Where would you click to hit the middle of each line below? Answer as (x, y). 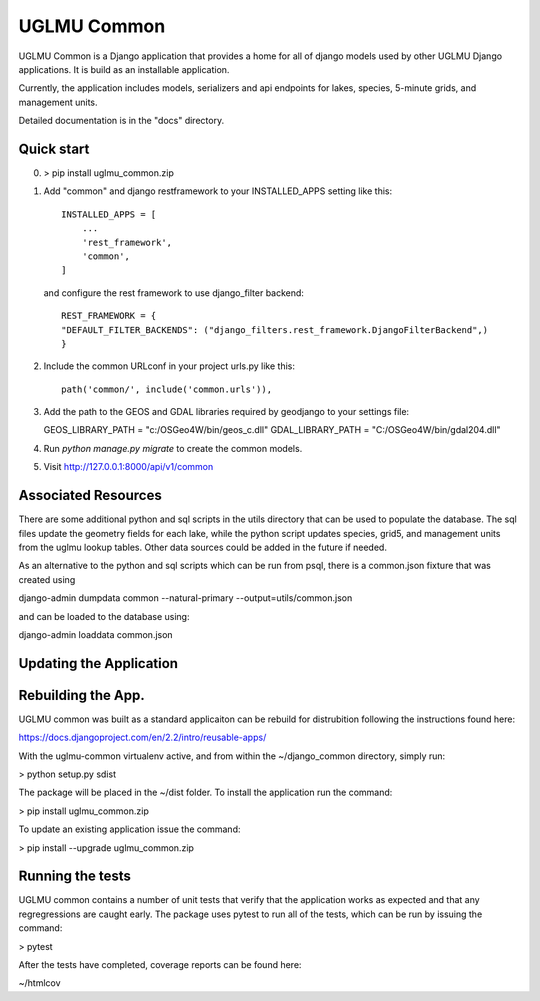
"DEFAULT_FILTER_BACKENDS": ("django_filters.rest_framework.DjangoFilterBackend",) (275, 329)
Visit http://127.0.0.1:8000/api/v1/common (128, 467)
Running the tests (75, 876)
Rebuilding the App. (81, 695)
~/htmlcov (39, 983)
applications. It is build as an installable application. (124, 69)
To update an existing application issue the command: (129, 829)
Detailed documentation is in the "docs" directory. (121, 121)
